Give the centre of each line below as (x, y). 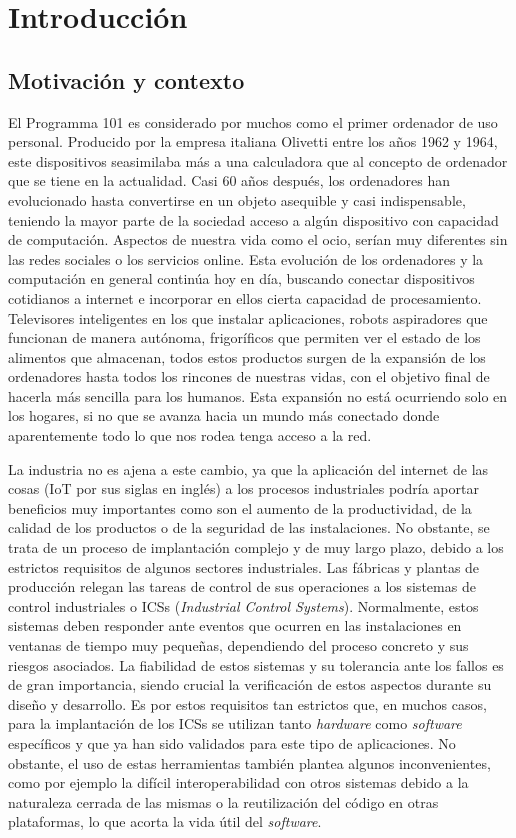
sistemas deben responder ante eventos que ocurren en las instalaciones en (235, 625)
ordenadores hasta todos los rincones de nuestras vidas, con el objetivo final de (249, 376)
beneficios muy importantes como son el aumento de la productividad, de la (240, 507)
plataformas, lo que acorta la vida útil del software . (165, 821)
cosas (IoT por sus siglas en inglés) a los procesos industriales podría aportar (243, 488)
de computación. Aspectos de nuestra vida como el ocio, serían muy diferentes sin (258, 239)
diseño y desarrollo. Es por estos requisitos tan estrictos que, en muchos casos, (247, 703)
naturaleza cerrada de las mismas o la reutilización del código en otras (223, 801)
